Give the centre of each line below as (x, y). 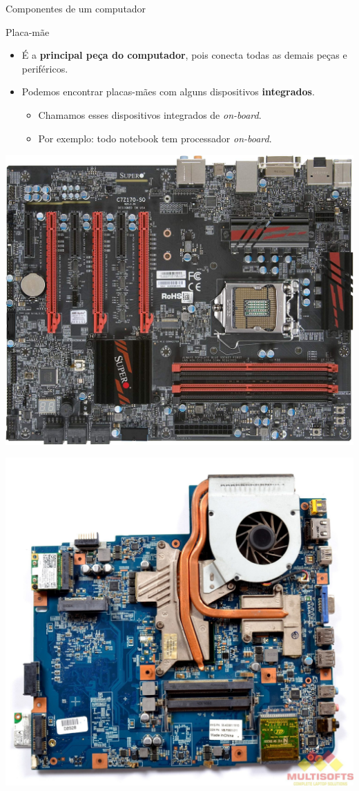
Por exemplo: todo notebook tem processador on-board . (155, 138)
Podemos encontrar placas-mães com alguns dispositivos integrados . (168, 92)
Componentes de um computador (76, 8)
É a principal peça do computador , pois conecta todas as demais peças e (184, 55)
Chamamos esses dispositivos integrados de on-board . (150, 114)
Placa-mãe (28, 31)
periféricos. (45, 68)
